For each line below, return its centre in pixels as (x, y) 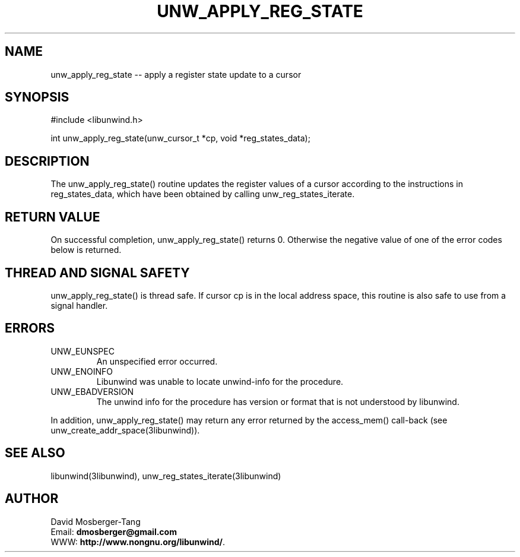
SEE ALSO (35, 453)
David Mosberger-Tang (96, 521)
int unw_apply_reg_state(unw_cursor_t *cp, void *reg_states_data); (180, 138)
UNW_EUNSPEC (83, 351)
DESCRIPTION (47, 161)
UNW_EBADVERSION (92, 391)
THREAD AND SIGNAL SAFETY (97, 273)
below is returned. (86, 250)
